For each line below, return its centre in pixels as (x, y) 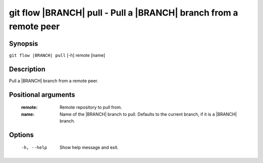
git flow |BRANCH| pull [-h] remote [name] (57, 55)
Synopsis (24, 44)
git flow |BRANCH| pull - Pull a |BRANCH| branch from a (123, 13)
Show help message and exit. (89, 147)
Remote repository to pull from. (91, 108)
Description (27, 69)
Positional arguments (42, 95)
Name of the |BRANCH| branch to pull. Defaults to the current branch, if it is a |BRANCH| (148, 114)
